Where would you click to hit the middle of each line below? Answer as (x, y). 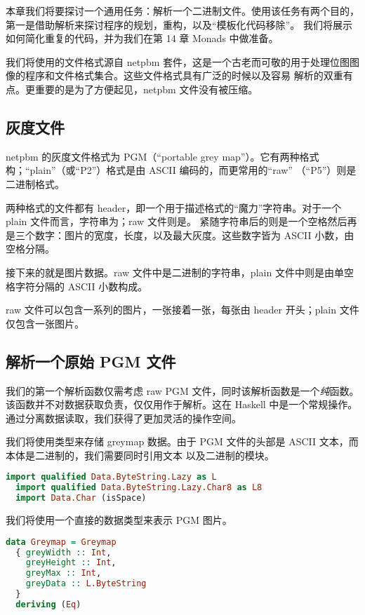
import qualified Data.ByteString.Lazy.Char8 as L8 (139, 488)
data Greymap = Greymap (61, 542)
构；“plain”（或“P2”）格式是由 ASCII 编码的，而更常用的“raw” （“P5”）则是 (181, 170)
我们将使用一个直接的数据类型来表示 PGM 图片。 (119, 520)
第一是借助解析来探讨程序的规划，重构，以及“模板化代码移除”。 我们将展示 (179, 24)
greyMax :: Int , (64, 573)
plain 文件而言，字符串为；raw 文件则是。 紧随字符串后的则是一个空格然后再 (181, 221)
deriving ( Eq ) (48, 604)
